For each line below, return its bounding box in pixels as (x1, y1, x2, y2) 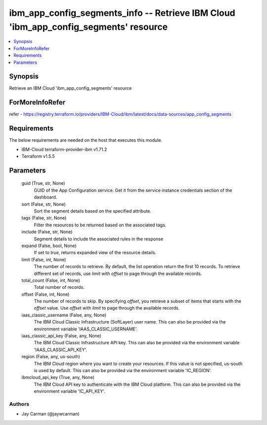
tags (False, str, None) (21, 215, 67, 221)
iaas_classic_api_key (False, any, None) (21, 333, 101, 339)
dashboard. (34, 194, 57, 200)
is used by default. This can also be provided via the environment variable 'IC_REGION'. (34, 367, 212, 373)
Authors (9, 400, 30, 407)
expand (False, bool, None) (21, 243, 77, 249)
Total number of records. (34, 284, 85, 290)
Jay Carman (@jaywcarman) (21, 411, 80, 417)
